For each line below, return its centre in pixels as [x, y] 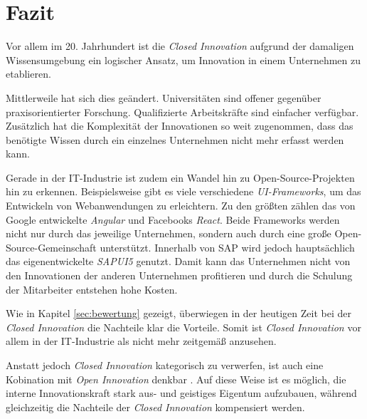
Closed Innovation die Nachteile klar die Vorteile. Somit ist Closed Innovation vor [183, 327]
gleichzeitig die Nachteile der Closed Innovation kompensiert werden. [155, 407]
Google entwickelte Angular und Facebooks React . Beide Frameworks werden [173, 219]
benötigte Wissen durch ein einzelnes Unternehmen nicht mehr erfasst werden [175, 139]
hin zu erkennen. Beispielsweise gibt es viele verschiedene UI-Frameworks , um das [183, 191]
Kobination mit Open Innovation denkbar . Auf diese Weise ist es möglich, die [176, 379]
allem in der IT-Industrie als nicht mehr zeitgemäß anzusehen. [141, 341]
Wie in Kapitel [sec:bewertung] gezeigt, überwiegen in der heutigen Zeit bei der [179, 313]
